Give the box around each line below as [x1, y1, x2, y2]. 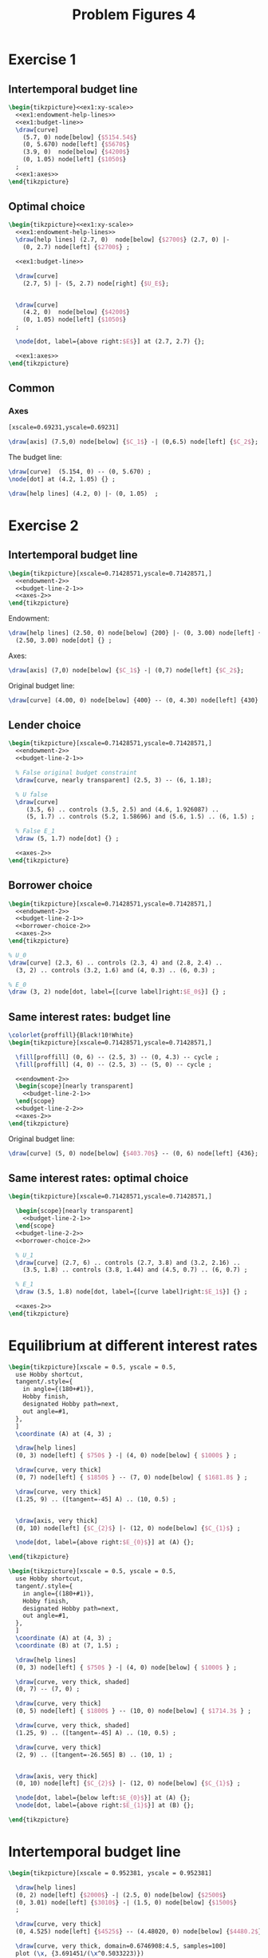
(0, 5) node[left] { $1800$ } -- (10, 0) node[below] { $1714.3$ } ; [15, 1707, 251, 1715]
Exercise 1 [8, 50, 77, 69]
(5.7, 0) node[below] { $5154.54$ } [22, 133, 137, 141]
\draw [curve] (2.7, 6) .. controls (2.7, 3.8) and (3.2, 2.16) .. [15, 1258, 241, 1266]
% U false [15, 791, 48, 799]
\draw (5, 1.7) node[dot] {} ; [15, 834, 120, 843]
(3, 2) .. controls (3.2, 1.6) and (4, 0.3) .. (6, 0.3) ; [15, 966, 216, 974]
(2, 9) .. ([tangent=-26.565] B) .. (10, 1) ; [15, 1750, 173, 1758]
